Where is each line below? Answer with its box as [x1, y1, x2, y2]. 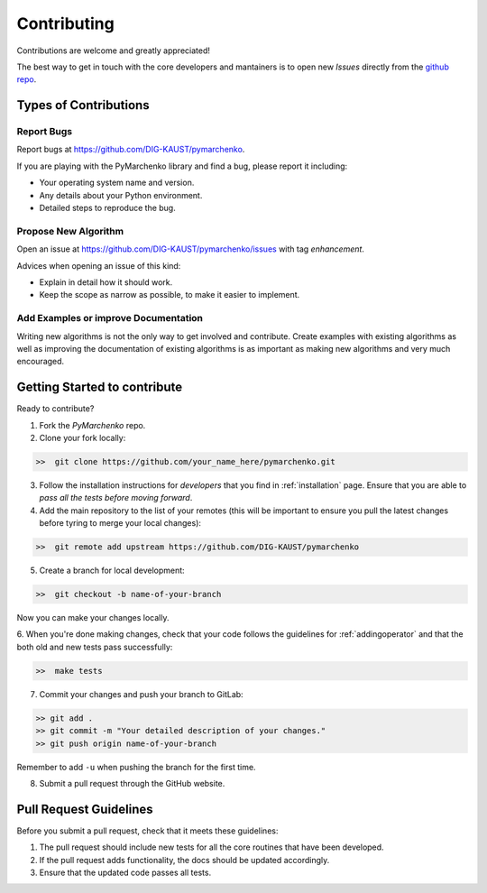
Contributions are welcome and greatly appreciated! [16, 45, 211, 56]
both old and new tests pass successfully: [16, 641, 173, 652]
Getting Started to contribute [16, 380, 183, 395]
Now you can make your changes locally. [16, 612, 170, 623]
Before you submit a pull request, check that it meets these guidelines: [16, 825, 279, 836]
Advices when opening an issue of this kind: [16, 260, 181, 271]
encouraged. [16, 356, 65, 367]
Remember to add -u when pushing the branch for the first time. [16, 761, 256, 772]
